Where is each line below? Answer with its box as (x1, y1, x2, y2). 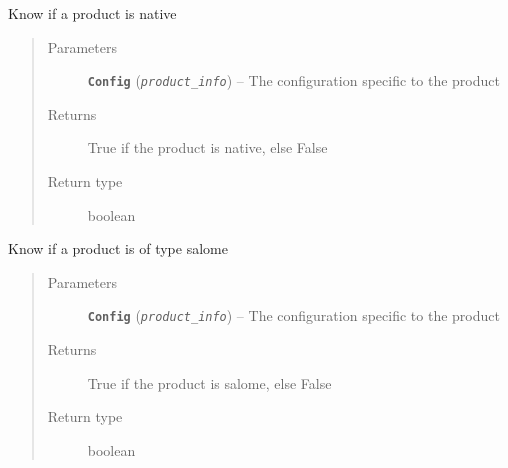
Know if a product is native (8, 3, 177, 23)
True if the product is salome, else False (87, 372, 332, 393)
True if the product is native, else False (87, 137, 328, 158)
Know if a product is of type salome (8, 238, 228, 259)
